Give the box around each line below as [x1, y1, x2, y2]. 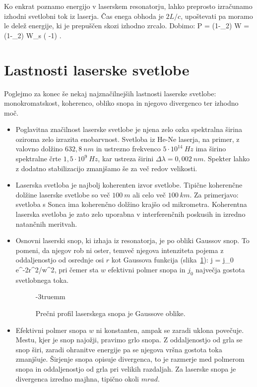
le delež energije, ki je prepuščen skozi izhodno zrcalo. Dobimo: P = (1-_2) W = [4, 20, 250, 31]
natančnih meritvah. [15, 218, 77, 229]
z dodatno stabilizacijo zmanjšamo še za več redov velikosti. [15, 163, 197, 173]
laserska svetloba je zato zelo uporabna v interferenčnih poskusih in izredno [15, 209, 246, 219]
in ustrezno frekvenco [96, 143, 161, 154]
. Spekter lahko [203, 153, 250, 164]
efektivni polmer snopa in [108, 264, 186, 274]
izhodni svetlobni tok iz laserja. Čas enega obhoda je [4, 10, 164, 21]
